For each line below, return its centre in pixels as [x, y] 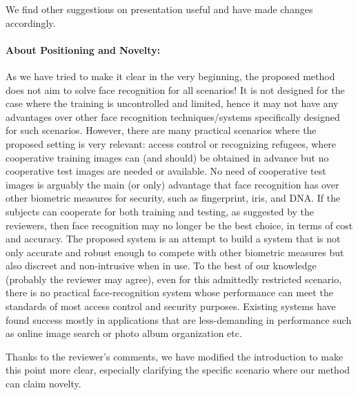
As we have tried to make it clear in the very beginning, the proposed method [170, 76]
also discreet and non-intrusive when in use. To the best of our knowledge [161, 266]
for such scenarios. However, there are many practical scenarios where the [161, 130]
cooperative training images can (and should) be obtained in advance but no [167, 157]
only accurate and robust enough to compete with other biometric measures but [175, 252]
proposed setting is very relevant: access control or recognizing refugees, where [171, 143]
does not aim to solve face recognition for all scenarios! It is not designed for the [175, 89]
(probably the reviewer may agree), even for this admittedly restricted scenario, [174, 279]
